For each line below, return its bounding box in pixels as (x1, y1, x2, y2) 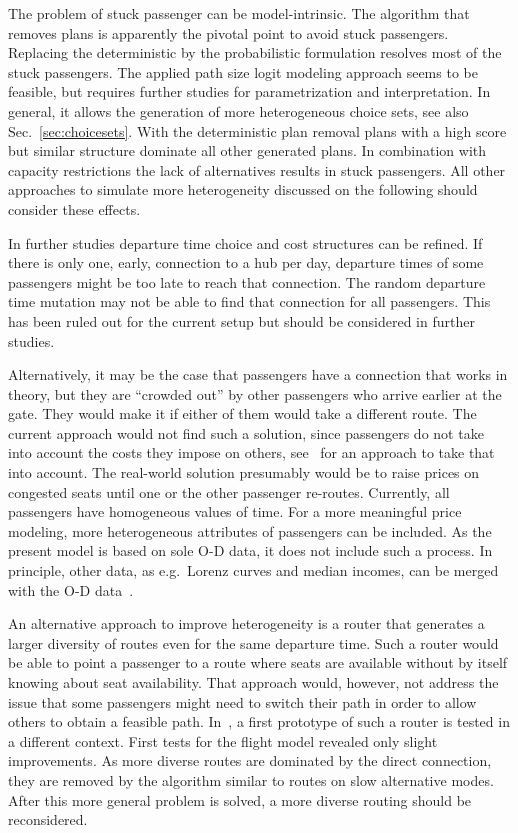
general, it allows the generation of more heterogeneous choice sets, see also (8, 100, 469, 121)
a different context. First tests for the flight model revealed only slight (8, 730, 438, 751)
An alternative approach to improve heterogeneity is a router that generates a (8, 613, 485, 634)
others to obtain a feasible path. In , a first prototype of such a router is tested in (8, 711, 510, 732)
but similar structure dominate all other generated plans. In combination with (8, 140, 487, 161)
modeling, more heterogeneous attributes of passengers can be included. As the (8, 520, 492, 541)
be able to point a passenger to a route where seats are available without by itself (8, 652, 508, 673)
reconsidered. (8, 809, 88, 830)
